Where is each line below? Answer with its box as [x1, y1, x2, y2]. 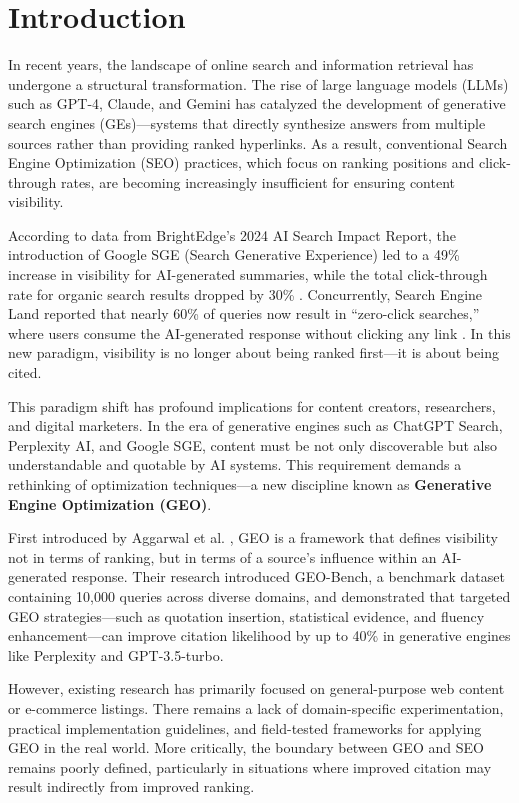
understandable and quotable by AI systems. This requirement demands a [8, 454, 462, 475]
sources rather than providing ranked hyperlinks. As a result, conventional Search [8, 132, 508, 153]
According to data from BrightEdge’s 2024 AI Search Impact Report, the [8, 224, 457, 245]
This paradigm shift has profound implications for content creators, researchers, [8, 395, 496, 416]
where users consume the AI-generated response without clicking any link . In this [8, 322, 511, 343]
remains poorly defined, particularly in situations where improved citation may [8, 756, 492, 777]
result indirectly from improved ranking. [8, 776, 255, 797]
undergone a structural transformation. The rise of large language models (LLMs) [8, 73, 509, 94]
